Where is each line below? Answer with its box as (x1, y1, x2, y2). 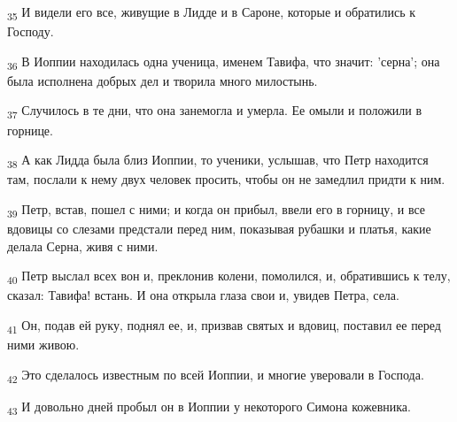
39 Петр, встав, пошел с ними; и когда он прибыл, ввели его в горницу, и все (7, 199, 426, 220)
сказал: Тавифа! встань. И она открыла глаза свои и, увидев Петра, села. (7, 286, 399, 304)
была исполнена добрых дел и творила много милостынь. (7, 71, 318, 89)
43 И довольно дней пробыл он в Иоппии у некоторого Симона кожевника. (7, 396, 411, 418)
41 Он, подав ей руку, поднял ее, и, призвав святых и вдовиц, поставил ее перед (7, 315, 441, 336)
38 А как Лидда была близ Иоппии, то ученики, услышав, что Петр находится (7, 150, 429, 171)
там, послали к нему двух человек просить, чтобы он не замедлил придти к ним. (7, 170, 445, 188)
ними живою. (7, 335, 80, 354)
